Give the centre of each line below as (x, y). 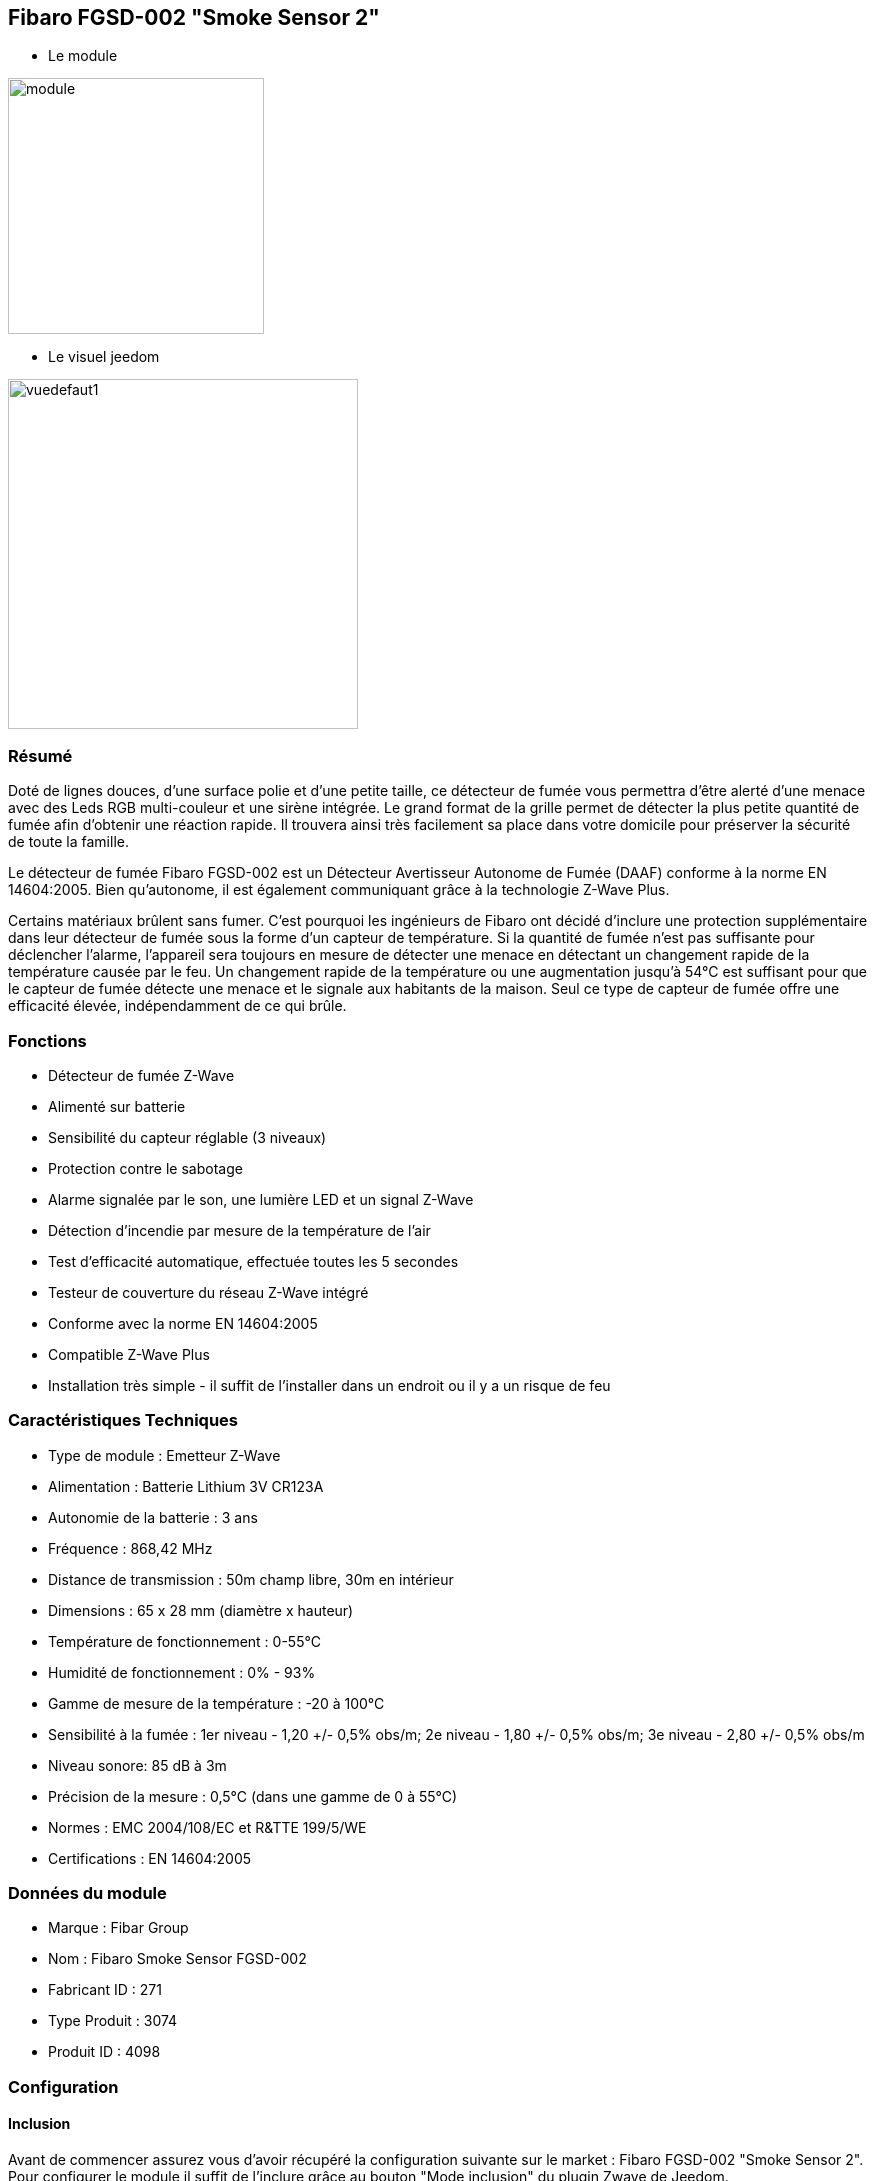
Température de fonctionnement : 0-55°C (184, 1641)
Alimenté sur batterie (117, 1106)
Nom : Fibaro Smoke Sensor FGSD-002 (177, 1959)
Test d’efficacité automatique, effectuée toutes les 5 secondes (253, 1261)
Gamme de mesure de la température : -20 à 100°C (216, 1703)
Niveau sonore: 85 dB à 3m (137, 1765)
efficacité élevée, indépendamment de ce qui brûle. (177, 1006)
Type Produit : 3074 (113, 2021)
